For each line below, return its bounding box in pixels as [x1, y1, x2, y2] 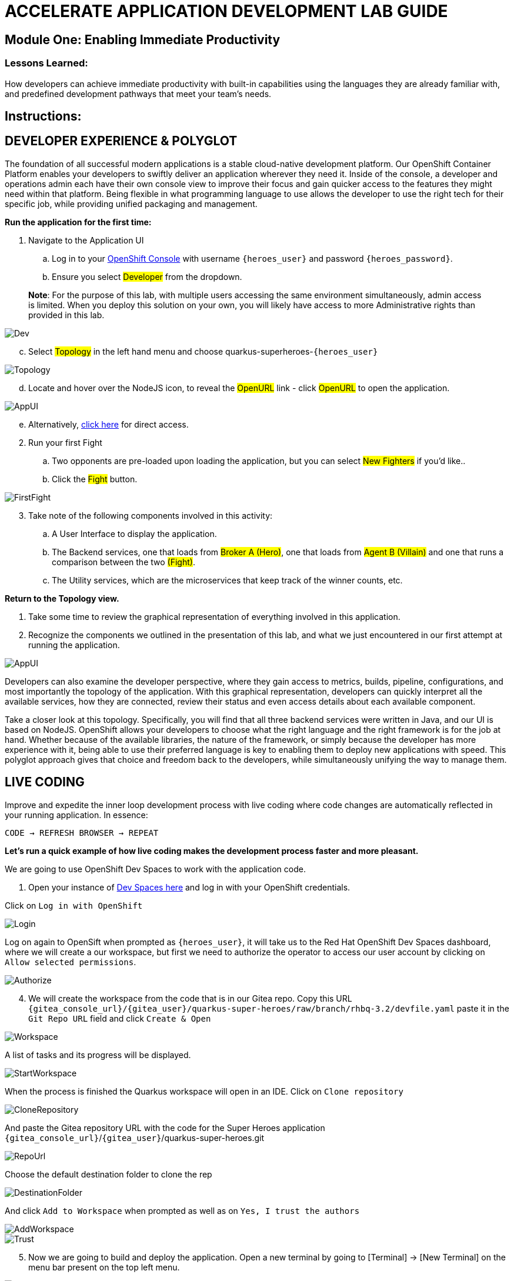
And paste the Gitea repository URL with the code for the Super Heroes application [5, 1122, 325, 1133]
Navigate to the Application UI [28, 235, 144, 245]
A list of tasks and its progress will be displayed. [5, 1049, 191, 1060]
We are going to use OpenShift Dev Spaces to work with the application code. [5, 863, 306, 874]
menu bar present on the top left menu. [28, 1262, 180, 1272]
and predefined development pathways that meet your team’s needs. [5, 88, 272, 99]
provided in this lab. [28, 309, 105, 320]
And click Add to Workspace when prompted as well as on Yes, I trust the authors [5, 1205, 360, 1216]
